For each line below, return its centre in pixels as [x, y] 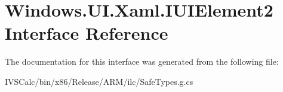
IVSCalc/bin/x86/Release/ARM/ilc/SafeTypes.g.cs [99, 81]
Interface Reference [87, 33]
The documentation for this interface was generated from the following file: [142, 61]
